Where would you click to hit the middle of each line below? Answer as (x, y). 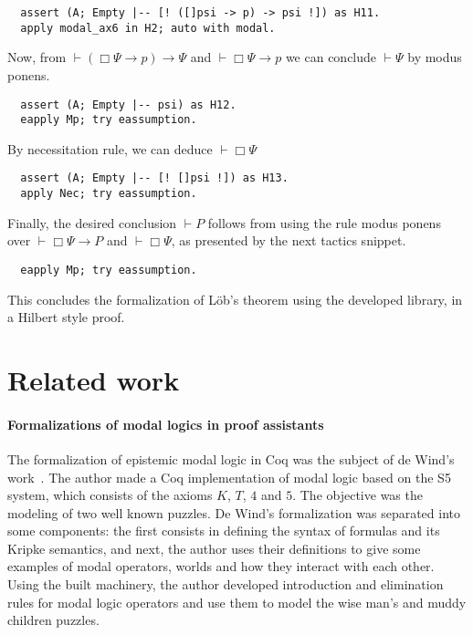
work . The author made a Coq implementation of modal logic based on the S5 (229, 477)
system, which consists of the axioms (110, 495)
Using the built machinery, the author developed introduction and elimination (226, 584)
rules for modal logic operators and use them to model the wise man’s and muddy (237, 602)
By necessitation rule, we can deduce (110, 148)
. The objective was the (357, 495)
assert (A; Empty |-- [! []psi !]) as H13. (154, 178)
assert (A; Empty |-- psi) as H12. (128, 104)
